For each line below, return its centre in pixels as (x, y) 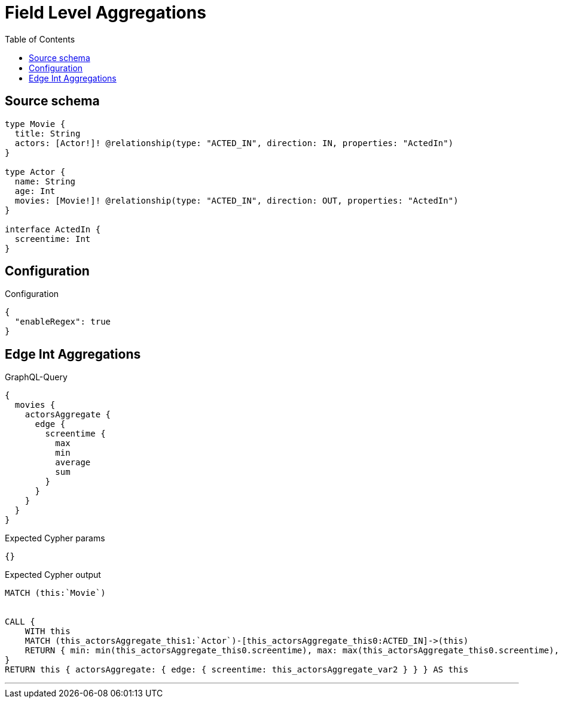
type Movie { (35, 124)
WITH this (48, 631)
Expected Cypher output (53, 575)
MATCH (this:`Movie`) (55, 593)
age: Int (35, 191)
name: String (45, 181)
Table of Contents (40, 39)
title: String (48, 133)
